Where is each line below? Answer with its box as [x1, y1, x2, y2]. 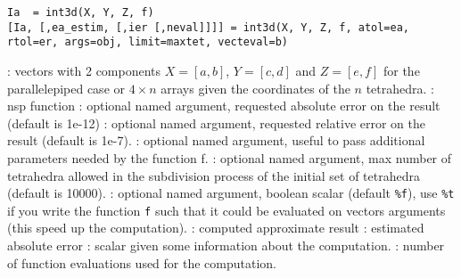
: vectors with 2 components [7, 61, 161, 79]
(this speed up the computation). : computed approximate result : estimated [7, 218, 424, 237]
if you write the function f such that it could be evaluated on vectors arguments [7, 200, 446, 219]
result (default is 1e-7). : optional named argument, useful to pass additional [7, 131, 425, 150]
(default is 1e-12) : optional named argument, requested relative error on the [7, 113, 425, 132]
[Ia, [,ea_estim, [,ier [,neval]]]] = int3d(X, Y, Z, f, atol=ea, [7, 20, 410, 34]
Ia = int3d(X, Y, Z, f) [7, 6, 154, 19]
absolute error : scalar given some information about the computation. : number [7, 236, 445, 255]
